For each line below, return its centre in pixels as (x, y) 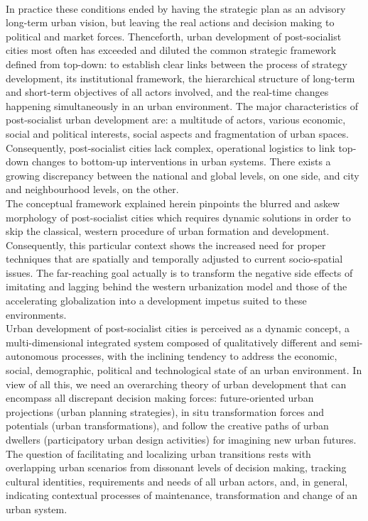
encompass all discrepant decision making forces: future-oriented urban (160, 398)
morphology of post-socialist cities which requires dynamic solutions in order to (178, 217)
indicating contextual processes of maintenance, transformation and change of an (182, 495)
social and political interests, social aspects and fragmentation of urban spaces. (177, 133)
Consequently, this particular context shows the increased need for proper (166, 245)
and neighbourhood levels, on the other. (92, 189)
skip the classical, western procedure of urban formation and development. (168, 231)
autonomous (32, 356)
